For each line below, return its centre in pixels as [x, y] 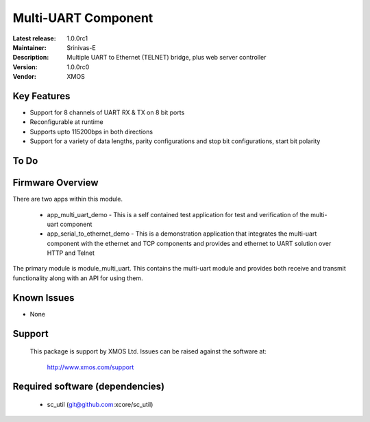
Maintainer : [30, 47]
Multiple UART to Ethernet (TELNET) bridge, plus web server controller [166, 58]
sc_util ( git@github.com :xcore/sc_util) [100, 404]
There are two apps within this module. [68, 199]
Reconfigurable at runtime [66, 122]
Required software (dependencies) [89, 387]
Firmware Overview [56, 183]
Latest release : [34, 38]
